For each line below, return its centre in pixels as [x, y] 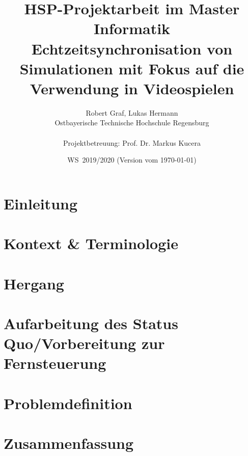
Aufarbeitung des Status [91, 323]
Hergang [34, 283]
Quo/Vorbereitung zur [84, 343]
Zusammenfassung [69, 443]
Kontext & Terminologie [91, 243]
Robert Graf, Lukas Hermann [132, 112]
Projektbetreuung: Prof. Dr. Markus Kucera [132, 142]
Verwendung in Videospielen [132, 88]
